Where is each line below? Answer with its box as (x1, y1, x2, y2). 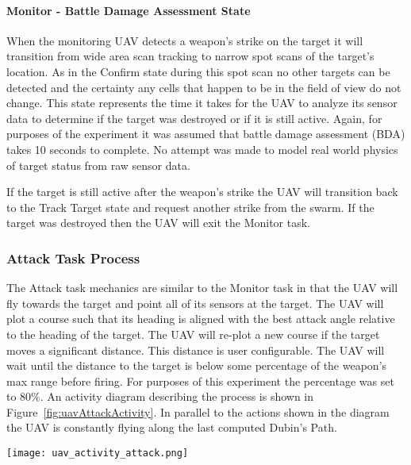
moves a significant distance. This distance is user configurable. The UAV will (6, 341, 385, 358)
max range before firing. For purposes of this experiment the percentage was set (6, 372, 394, 389)
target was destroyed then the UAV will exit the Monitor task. (6, 214, 310, 231)
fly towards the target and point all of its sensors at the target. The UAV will (6, 294, 384, 311)
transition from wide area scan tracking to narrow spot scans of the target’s (6, 48, 375, 64)
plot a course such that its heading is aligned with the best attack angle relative (6, 310, 395, 327)
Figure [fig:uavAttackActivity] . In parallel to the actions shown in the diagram (6, 403, 390, 420)
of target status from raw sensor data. (6, 156, 190, 173)
